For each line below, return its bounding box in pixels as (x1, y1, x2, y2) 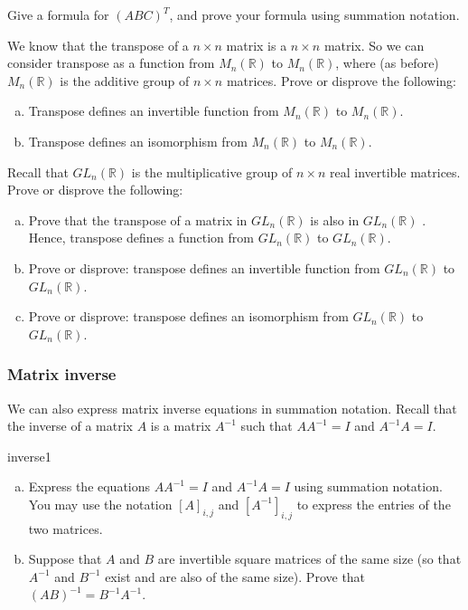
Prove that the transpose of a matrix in (28, 210, 248, 229)
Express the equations (28, 477, 151, 496)
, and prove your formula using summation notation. (169, 5, 460, 24)
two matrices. (28, 519, 103, 538)
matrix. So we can (323, 35, 425, 54)
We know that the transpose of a (7, 35, 189, 54)
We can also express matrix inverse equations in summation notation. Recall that (7, 398, 457, 417)
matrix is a (226, 35, 287, 54)
